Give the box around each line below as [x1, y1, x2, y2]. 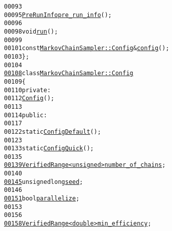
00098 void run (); [4, 28, 58, 35]
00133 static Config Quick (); [4, 145, 94, 152]
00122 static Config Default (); [4, 128, 101, 135]
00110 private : [4, 86, 51, 94]
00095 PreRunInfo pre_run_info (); [4, 11, 112, 19]
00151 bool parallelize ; [4, 195, 80, 202]
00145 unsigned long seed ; [4, 178, 83, 185]
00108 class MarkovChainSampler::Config [4, 70, 133, 77]
